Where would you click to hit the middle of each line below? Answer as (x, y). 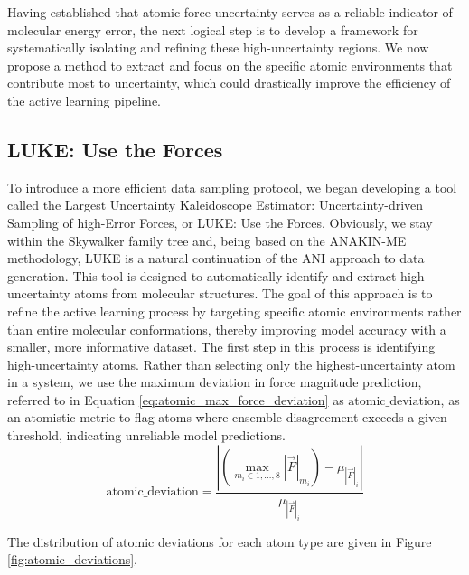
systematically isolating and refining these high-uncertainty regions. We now (218, 47)
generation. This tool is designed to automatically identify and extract (202, 275)
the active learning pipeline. (84, 100)
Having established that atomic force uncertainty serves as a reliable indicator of (230, 12)
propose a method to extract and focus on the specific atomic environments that (230, 65)
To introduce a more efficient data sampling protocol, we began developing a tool (232, 187)
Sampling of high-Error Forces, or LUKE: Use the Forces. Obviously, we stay (220, 222)
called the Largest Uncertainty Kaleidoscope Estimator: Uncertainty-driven (216, 205)
